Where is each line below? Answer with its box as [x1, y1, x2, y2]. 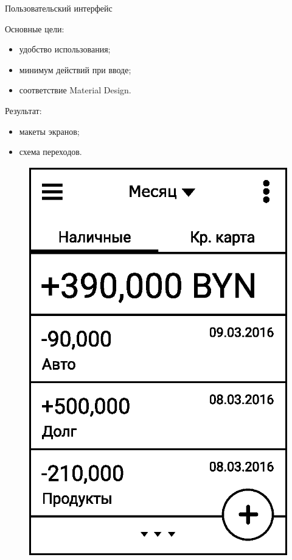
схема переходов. [19, 145, 82, 158]
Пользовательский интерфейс [5, 2, 113, 14]
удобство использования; [19, 43, 111, 56]
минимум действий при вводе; [19, 63, 131, 76]
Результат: [5, 104, 42, 117]
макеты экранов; [19, 124, 80, 137]
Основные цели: [5, 22, 64, 35]
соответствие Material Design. [19, 84, 131, 96]
